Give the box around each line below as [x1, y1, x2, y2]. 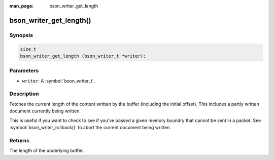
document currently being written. [9, 108, 81, 114]
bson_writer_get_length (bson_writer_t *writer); [20, 53, 146, 59]
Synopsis [9, 31, 33, 38]
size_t [20, 46, 37, 52]
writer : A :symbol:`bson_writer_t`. [22, 77, 95, 84]
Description [9, 90, 39, 97]
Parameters [9, 67, 39, 74]
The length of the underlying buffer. [9, 147, 84, 154]
